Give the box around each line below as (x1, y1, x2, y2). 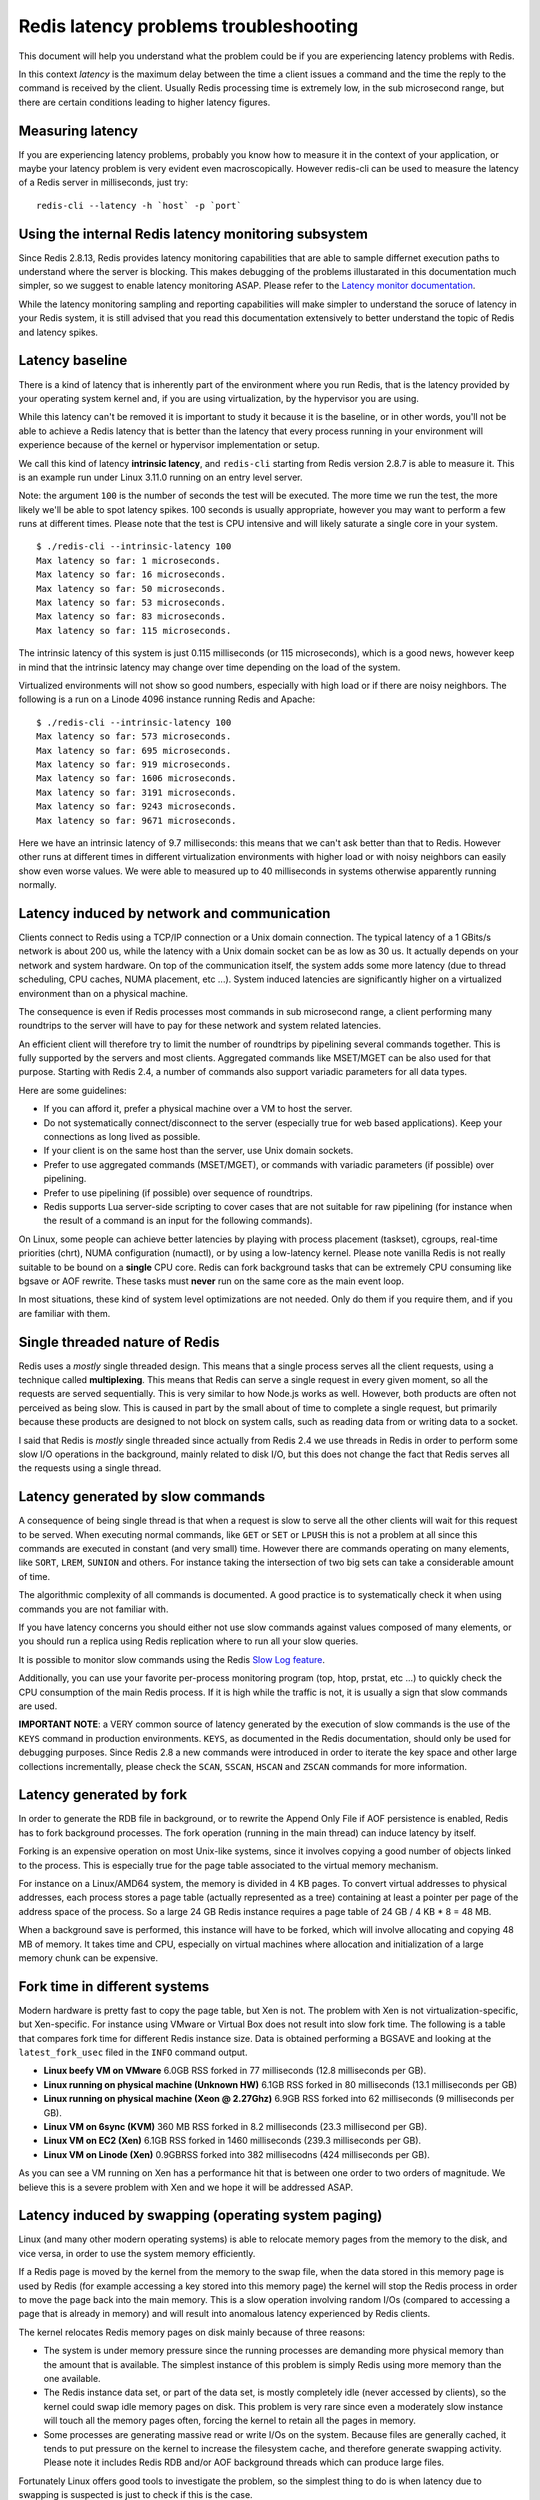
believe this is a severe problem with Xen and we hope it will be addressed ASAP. (18, 2181, 354, 2193)
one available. (43, 2372, 101, 2384)
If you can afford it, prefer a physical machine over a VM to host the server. (43, 1103, 353, 1115)
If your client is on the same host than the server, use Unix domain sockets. (43, 1145, 354, 1157)
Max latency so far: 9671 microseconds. (36, 815, 237, 826)
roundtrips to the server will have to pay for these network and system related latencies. (18, 1020, 382, 1032)
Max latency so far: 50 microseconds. (36, 583, 227, 594)
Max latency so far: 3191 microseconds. (36, 786, 237, 798)
